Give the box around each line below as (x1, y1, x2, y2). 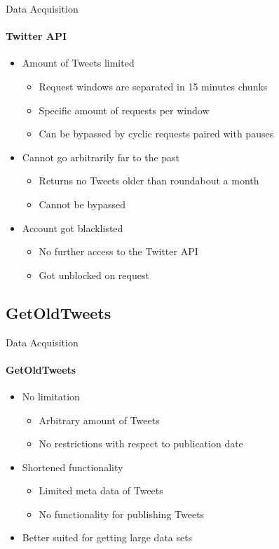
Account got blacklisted (22, 220, 123, 235)
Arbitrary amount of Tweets (39, 412, 160, 427)
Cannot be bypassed (39, 196, 126, 211)
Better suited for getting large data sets (22, 530, 193, 545)
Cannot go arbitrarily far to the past (22, 149, 180, 164)
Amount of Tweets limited (22, 55, 135, 70)
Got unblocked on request (39, 267, 149, 282)
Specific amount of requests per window (39, 102, 210, 117)
